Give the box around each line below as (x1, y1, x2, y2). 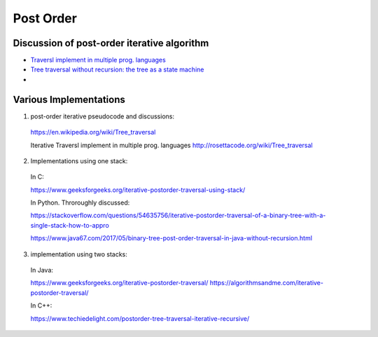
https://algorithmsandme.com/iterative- (209, 279, 323, 287)
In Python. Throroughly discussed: (30, 198, 130, 207)
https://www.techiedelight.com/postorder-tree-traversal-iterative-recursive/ (30, 314, 250, 322)
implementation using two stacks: (30, 249, 127, 259)
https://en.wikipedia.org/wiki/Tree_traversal (30, 128, 156, 137)
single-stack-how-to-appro (30, 221, 110, 229)
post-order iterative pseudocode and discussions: (30, 112, 175, 121)
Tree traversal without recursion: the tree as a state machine (30, 65, 204, 74)
